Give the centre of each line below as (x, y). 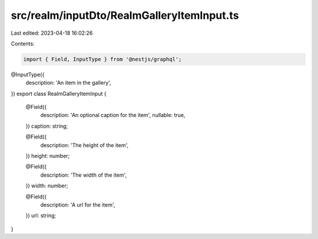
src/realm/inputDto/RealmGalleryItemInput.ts (125, 15)
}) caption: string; (47, 126)
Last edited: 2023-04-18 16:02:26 (52, 33)
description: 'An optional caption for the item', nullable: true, (113, 115)
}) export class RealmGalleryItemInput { (59, 94)
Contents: (23, 44)
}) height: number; (48, 156)
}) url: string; (41, 215)
